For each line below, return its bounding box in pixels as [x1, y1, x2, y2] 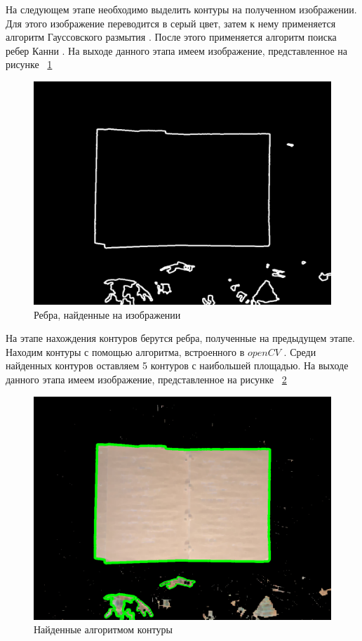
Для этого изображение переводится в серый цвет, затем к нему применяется [6, 15, 336, 30]
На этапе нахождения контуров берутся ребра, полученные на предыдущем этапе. [6, 331, 355, 345]
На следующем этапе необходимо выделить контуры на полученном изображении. [6, 2, 357, 16]
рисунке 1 [6, 57, 53, 72]
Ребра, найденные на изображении [34, 307, 181, 322]
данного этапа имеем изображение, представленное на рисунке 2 [6, 371, 287, 386]
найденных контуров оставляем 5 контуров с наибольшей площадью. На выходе [6, 358, 349, 373]
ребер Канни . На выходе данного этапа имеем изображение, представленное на [6, 43, 347, 58]
